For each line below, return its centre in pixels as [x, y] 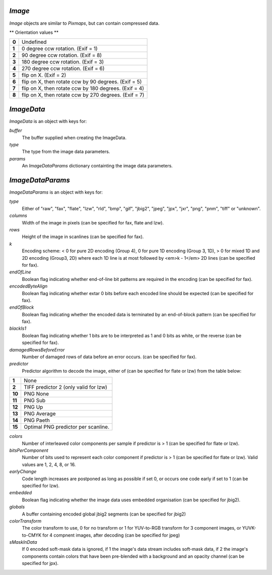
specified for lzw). [41, 485]
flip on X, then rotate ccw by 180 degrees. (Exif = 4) [83, 88]
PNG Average [40, 414]
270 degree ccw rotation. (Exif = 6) [63, 69]
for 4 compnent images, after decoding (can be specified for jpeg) [111, 535]
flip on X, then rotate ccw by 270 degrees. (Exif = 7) [83, 95]
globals [17, 507]
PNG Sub [35, 400]
